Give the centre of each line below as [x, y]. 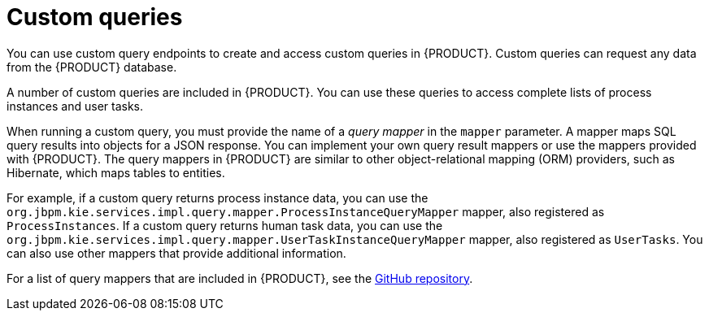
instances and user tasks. [75, 106]
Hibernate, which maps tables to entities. [116, 172]
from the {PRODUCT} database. [92, 67]
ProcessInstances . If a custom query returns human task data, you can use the [225, 225]
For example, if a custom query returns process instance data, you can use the [217, 198]
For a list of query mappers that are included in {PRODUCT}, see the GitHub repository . [240, 278]
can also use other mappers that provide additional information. [176, 253]
